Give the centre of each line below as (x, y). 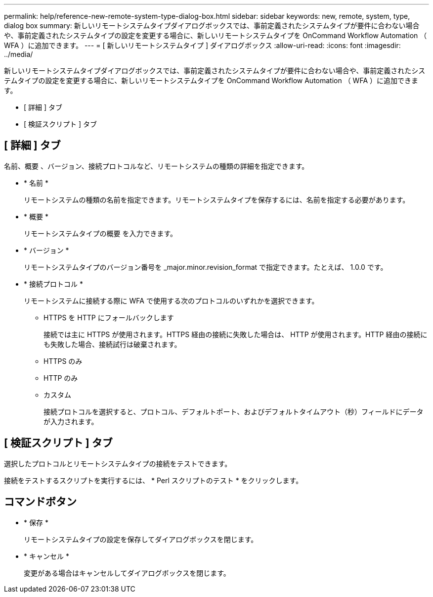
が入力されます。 (71, 421)
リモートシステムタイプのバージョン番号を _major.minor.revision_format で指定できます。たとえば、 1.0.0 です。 (206, 267)
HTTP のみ (61, 378)
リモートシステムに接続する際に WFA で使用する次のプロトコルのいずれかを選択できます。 (171, 300)
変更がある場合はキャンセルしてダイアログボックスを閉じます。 (127, 573)
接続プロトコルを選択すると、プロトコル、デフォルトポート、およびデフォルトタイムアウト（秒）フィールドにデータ (234, 411)
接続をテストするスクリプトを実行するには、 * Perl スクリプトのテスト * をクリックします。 (153, 480)
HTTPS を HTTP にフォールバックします (109, 317)
